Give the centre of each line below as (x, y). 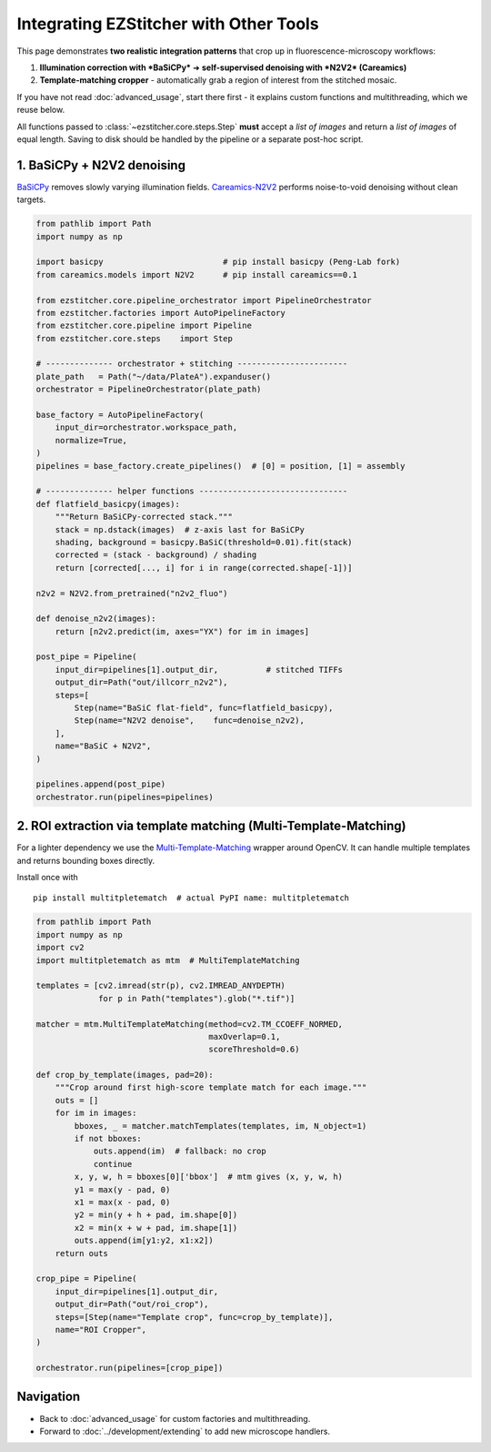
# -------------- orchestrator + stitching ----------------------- (192, 364)
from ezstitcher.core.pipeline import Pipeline (144, 326)
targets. (31, 199)
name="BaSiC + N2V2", (103, 746)
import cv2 (60, 948)
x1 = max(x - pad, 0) (122, 1202)
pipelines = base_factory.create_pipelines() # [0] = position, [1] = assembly (220, 466)
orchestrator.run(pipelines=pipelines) (125, 797)
